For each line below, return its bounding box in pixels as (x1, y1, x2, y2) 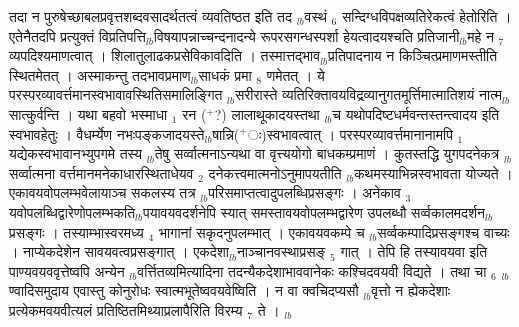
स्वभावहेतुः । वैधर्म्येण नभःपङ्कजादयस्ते (9, 123, 205, 144)
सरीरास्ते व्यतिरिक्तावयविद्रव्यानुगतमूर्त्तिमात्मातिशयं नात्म (234, 84, 503, 105)
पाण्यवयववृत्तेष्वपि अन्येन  (9, 260, 130, 281)
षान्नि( (212, 123, 240, 144)
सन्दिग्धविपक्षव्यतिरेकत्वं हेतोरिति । (341, 6, 512, 26)
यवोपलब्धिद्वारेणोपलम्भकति (9, 201, 136, 222)
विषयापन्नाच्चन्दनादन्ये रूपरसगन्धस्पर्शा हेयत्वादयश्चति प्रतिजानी (153, 25, 460, 46)
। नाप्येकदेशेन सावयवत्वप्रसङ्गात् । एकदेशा (9, 241, 229, 262)
